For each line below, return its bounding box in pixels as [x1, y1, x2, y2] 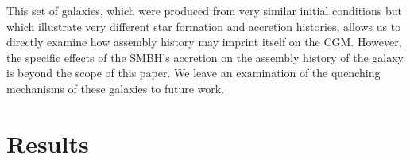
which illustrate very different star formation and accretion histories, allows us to [6, 18, 401, 34]
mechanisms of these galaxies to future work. [6, 80, 225, 96]
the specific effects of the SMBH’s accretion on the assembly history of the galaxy [6, 49, 404, 65]
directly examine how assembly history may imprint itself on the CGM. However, [6, 33, 402, 50]
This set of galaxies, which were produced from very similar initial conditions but [6, 2, 402, 18]
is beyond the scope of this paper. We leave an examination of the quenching [6, 64, 381, 81]
